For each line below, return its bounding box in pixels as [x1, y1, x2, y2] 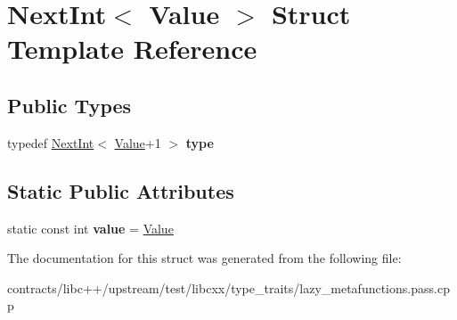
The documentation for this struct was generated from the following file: [7, 249, 402, 267]
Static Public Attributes [7, 176, 234, 204]
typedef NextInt [7, 133, 94, 152]
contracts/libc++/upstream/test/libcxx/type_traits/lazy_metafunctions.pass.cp [7, 278, 450, 297]
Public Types [7, 91, 132, 119]
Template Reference [7, 30, 257, 67]
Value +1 [114, 133, 161, 152]
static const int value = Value [7, 218, 174, 237]
